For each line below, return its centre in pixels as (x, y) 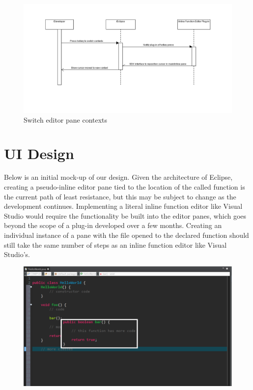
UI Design (39, 153)
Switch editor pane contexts (66, 119)
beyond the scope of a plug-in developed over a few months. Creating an (113, 225)
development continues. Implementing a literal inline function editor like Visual (123, 206)
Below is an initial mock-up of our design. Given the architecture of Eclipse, (118, 177)
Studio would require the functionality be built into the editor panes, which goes (125, 215)
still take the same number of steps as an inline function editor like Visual (115, 244)
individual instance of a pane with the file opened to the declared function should (126, 235)
